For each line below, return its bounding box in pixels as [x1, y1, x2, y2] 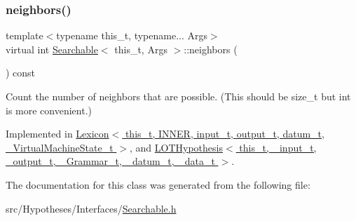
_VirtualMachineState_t [6, 140, 114, 154]
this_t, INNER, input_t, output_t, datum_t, [125, 126, 324, 141]
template [6, 28, 43, 43]
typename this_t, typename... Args [56, 28, 207, 43]
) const [6, 65, 36, 80]
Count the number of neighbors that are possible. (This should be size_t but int [6, 89, 351, 103]
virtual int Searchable [6, 41, 98, 56]
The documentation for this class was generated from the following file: [6, 177, 310, 192]
